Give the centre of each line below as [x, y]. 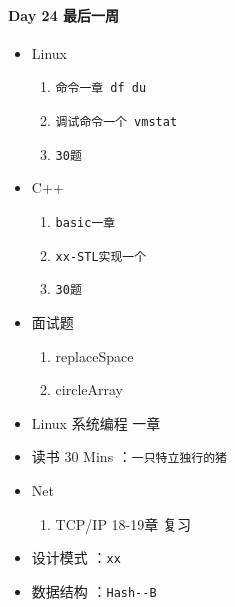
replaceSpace [94, 355]
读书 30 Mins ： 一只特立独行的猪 [129, 456]
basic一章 [85, 222]
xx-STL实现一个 [101, 256]
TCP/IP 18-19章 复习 [123, 523]
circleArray [89, 389]
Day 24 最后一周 [64, 14]
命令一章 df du [101, 88]
